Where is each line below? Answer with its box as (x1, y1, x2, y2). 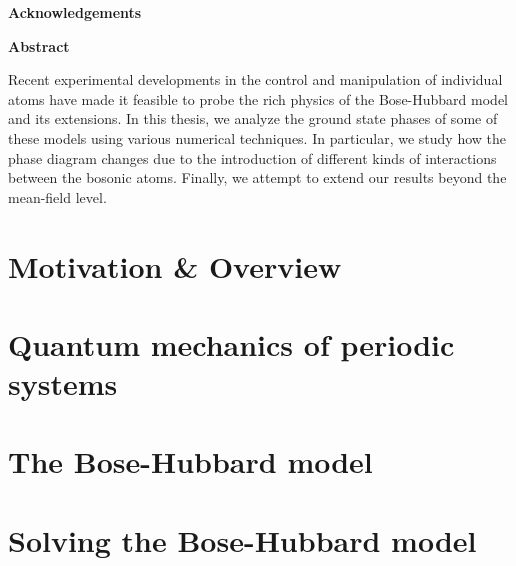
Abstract (8, 35, 70, 56)
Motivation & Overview (8, 245, 342, 286)
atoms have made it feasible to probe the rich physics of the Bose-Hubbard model (8, 88, 508, 109)
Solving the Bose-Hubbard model (8, 519, 477, 560)
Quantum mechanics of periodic (8, 323, 455, 364)
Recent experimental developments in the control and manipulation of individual (8, 69, 503, 90)
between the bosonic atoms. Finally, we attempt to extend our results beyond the (8, 167, 507, 188)
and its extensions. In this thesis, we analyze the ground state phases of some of (8, 108, 498, 129)
